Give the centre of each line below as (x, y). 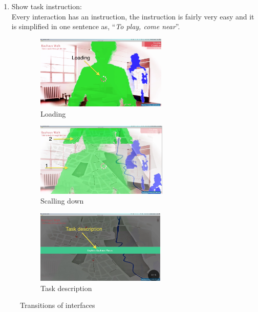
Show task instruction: (47, 6)
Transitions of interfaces (58, 305)
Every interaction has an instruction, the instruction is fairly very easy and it (133, 16)
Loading (53, 113)
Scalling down (62, 201)
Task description (66, 288)
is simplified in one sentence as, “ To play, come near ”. (96, 26)
